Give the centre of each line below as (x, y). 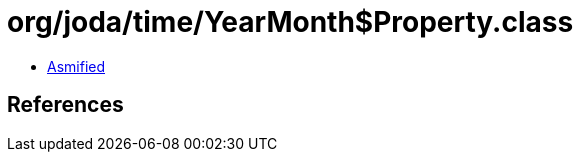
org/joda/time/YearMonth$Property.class (290, 22)
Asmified (76, 66)
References (65, 105)
